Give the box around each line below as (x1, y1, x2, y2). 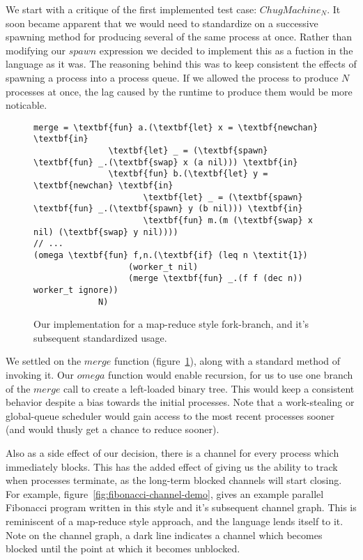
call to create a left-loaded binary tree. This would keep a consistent (63, 381, 355, 395)
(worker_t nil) (128, 262, 199, 272)
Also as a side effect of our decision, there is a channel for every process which (6, 446, 339, 460)
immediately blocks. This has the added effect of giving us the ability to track (6, 459, 338, 474)
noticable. (6, 98, 47, 112)
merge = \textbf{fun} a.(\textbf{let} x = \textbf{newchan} (33, 122, 318, 133)
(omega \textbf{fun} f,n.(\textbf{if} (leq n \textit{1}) (33, 250, 308, 260)
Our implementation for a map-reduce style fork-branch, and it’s (33, 317, 309, 331)
